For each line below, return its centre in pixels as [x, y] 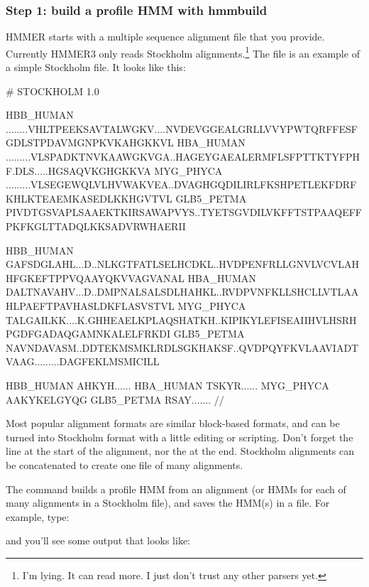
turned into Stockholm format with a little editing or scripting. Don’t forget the [180, 437]
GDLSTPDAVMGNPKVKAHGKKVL [90, 142]
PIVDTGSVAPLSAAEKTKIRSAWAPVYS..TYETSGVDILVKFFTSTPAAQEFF [184, 212]
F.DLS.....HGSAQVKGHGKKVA [78, 170]
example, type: [38, 516]
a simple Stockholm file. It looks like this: [96, 67]
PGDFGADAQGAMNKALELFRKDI [88, 334]
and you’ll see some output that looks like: [98, 540]
